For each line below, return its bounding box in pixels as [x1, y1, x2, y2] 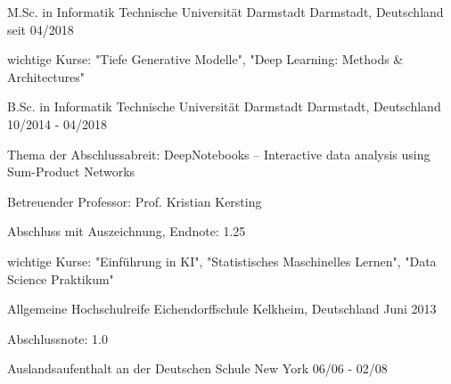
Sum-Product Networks [7, 162, 135, 181]
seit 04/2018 [7, 20, 74, 38]
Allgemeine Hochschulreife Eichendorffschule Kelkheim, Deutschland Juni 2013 [7, 299, 437, 318]
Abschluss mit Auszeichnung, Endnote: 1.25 [7, 222, 246, 241]
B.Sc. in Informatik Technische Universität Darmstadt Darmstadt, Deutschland [7, 97, 441, 116]
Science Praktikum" [7, 269, 114, 288]
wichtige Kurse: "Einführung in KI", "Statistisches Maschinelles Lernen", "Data [7, 251, 437, 270]
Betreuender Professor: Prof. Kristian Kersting [7, 192, 262, 210]
